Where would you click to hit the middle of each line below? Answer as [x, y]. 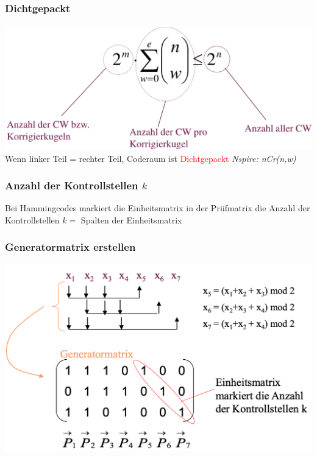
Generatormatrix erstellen [70, 247]
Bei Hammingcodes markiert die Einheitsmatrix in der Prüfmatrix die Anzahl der [158, 208]
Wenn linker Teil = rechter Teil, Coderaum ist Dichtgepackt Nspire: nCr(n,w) [151, 158]
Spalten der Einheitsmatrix [131, 219]
